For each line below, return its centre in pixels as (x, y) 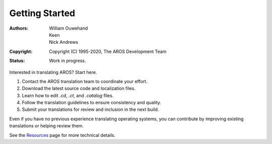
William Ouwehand (69, 28)
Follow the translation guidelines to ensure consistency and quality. (91, 103)
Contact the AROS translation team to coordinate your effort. (85, 81)
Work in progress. (67, 61)
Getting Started (42, 13)
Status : (17, 61)
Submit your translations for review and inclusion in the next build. (90, 110)
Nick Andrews (63, 42)
